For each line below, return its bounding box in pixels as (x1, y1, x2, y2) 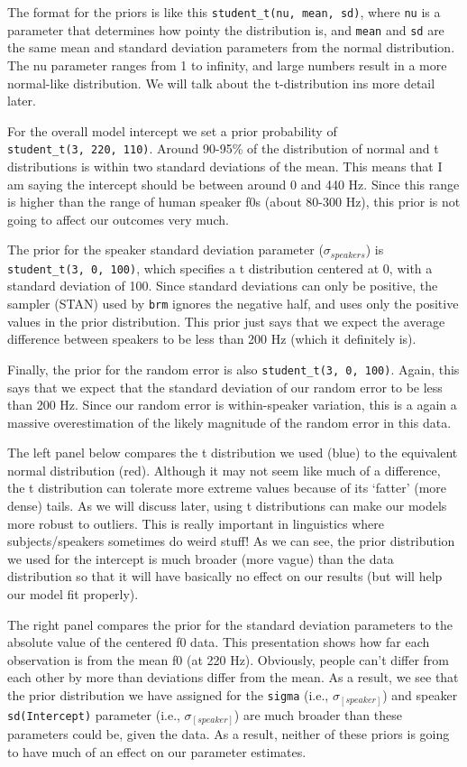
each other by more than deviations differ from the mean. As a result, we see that (7, 668, 459, 687)
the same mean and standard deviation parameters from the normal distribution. (7, 38, 455, 57)
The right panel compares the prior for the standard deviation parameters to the (7, 615, 453, 633)
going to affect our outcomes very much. (7, 209, 229, 228)
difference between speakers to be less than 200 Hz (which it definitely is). (7, 329, 417, 348)
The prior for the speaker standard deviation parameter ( (7, 240, 324, 259)
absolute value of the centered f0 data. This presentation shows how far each (7, 633, 430, 651)
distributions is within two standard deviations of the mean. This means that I (7, 156, 443, 175)
